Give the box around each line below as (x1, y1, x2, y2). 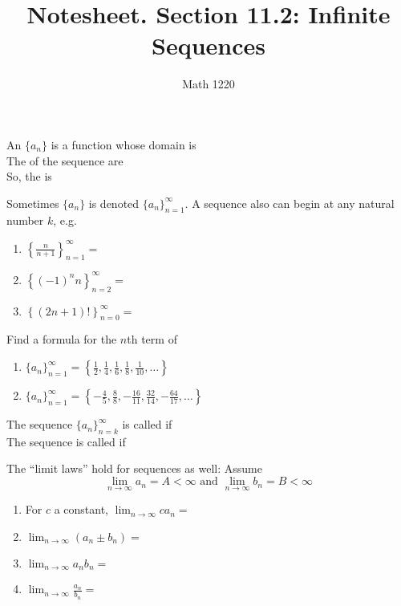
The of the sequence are (6, 152, 124, 169)
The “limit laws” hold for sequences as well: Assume (6, 460, 262, 477)
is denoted (88, 194, 140, 211)
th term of (127, 331, 177, 348)
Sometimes (6, 194, 59, 211)
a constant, (54, 501, 109, 518)
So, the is (6, 168, 52, 185)
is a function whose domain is (51, 136, 196, 153)
